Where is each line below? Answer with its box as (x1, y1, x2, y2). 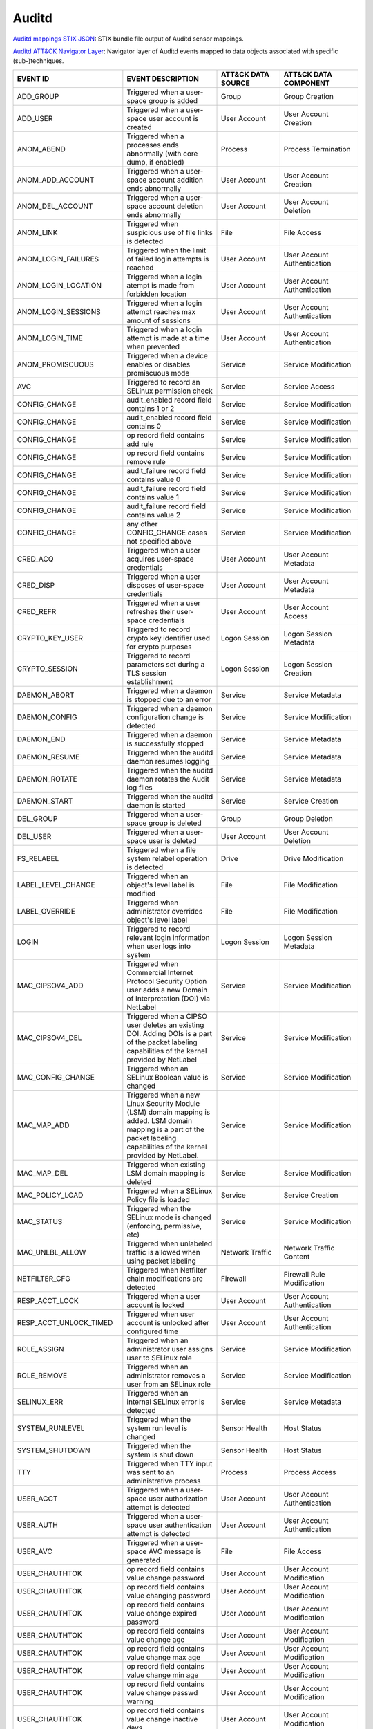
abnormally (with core (126, 149, 198, 158)
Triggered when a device (126, 351, 209, 360)
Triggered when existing (126, 1159, 206, 1169)
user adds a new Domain (126, 985, 208, 995)
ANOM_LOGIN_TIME (17, 333, 83, 342)
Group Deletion (283, 813, 333, 823)
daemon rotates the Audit (126, 774, 210, 784)
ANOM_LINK (17, 228, 58, 237)
